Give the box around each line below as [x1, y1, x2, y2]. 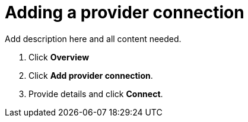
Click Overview [28, 52, 90, 62]
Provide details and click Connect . [28, 88, 163, 99]
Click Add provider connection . [28, 70, 153, 81]
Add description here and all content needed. [5, 33, 182, 44]
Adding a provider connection [5, 2, 244, 23]
